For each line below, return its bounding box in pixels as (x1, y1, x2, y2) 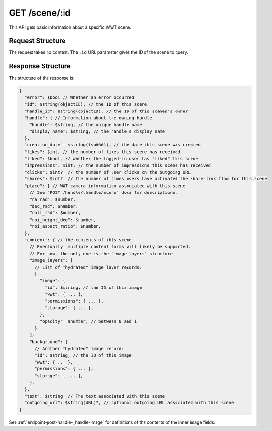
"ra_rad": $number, (29, 196, 76, 202)
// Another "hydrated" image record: (34, 346, 125, 351)
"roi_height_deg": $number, (29, 217, 96, 223)
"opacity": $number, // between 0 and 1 (39, 319, 137, 324)
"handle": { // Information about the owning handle (24, 115, 152, 121)
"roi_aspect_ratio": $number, (29, 223, 101, 229)
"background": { (29, 339, 68, 344)
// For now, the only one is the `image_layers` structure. (29, 251, 176, 256)
